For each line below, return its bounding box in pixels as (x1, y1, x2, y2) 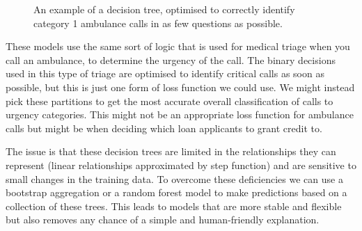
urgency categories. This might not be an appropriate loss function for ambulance (6, 107, 354, 122)
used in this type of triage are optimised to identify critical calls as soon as (6, 66, 324, 81)
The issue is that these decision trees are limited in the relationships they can (6, 144, 336, 159)
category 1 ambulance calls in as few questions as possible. (33, 15, 283, 30)
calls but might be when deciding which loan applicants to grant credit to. (6, 120, 322, 135)
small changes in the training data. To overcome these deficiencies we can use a (6, 171, 343, 186)
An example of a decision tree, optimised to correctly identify (33, 2, 295, 16)
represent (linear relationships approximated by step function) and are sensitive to (6, 157, 356, 172)
